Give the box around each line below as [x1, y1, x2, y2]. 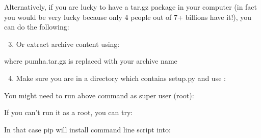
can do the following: [4, 21, 69, 32]
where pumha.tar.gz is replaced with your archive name [4, 56, 177, 66]
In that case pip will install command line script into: [4, 124, 171, 134]
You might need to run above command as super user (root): [4, 90, 194, 100]
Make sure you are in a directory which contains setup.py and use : [16, 72, 226, 83]
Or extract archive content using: [16, 38, 120, 49]
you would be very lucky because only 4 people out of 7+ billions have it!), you [4, 11, 252, 22]
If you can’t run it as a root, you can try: [4, 107, 133, 118]
